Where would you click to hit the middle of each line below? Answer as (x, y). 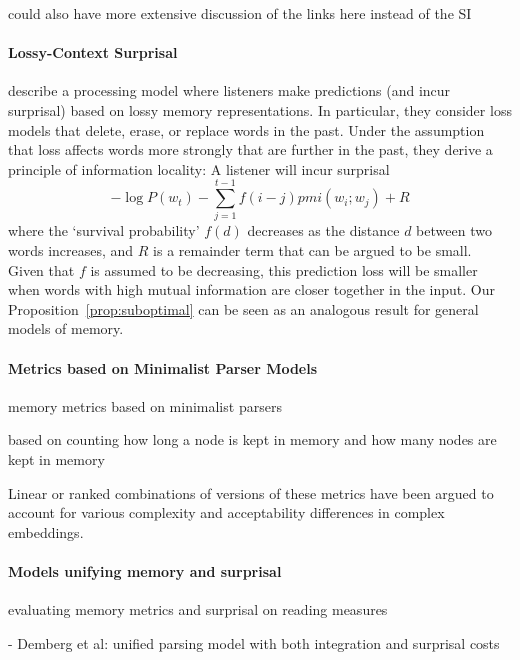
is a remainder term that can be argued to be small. (312, 250)
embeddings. (46, 531)
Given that (41, 269)
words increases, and (71, 250)
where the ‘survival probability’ (104, 230)
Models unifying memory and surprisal (145, 571)
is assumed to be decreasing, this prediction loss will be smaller (284, 269)
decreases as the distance (323, 230)
